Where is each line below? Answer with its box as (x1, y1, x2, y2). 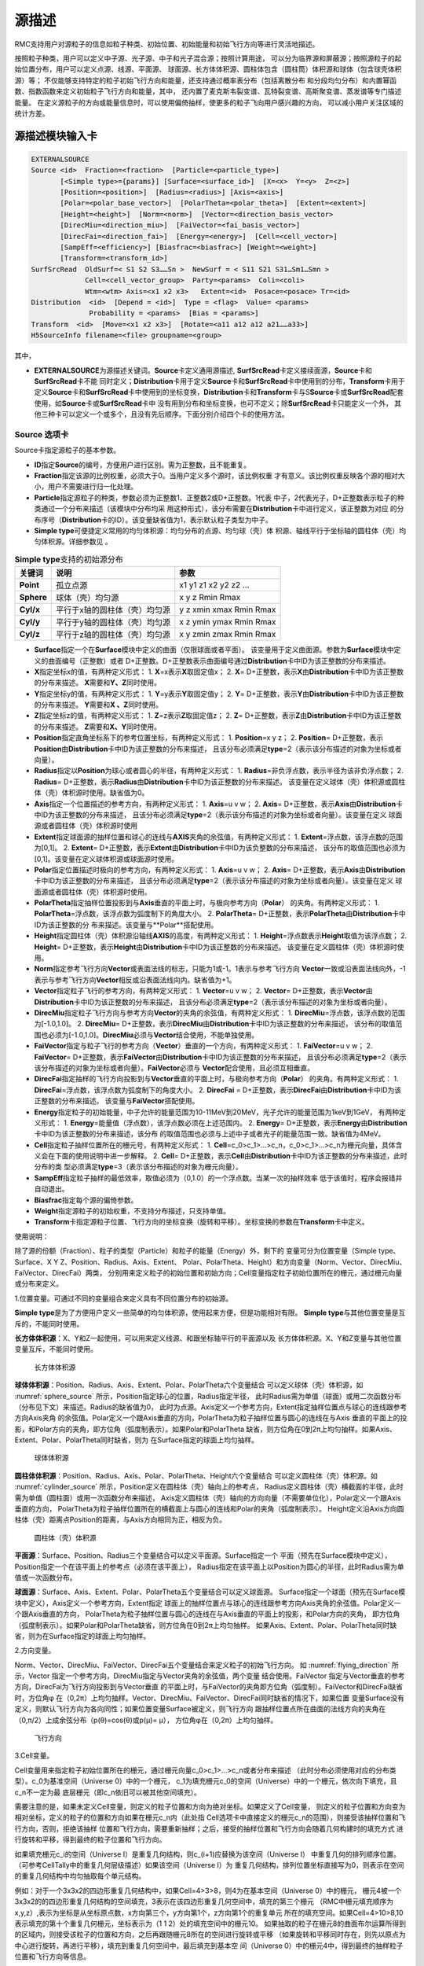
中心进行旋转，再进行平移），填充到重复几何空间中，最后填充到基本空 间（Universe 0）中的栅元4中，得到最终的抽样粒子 (14, 1941, 404, 1950)
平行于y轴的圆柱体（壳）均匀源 (55, 617, 170, 628)
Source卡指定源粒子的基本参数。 (14, 445, 121, 455)
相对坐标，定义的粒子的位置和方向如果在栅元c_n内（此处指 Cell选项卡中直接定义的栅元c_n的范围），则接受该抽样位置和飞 (14, 1813, 406, 1822)
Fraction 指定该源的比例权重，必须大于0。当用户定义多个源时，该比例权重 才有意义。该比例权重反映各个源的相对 (34, 471, 398, 480)
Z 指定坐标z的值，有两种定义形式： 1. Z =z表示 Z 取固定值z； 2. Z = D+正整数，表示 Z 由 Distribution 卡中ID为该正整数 (34, 711, 402, 720)
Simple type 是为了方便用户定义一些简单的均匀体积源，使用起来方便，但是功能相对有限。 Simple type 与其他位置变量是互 (14, 1308, 406, 1317)
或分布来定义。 (14, 1279, 63, 1289)
